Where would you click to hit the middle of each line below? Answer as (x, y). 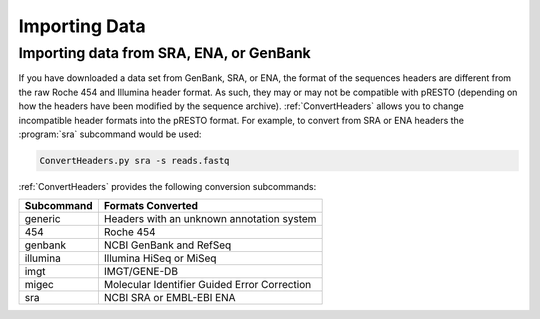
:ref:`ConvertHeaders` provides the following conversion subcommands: (167, 186)
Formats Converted (151, 206)
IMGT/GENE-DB (141, 272)
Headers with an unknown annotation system (210, 219)
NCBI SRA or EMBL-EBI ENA (169, 298)
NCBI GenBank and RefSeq (167, 245)
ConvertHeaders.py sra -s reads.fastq (134, 160)
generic (42, 219)
